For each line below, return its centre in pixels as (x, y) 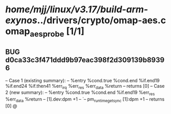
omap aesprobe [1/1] (45, 32)
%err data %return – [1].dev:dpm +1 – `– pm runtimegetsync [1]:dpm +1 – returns (85, 100)
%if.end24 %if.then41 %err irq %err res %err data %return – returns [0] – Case (85, 87)
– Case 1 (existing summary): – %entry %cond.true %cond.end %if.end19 (82, 80)
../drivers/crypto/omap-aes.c (102, 20)
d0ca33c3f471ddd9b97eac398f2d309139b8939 (85, 60)
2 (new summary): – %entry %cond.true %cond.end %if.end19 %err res (80, 93)
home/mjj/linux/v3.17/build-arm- (77, 9)
